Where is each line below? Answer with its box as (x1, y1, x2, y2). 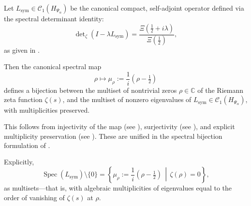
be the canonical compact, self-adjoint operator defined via (70, 3, 244, 13)
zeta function (4, 94, 43, 104)
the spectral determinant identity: (4, 14, 104, 23)
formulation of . (4, 140, 50, 150)
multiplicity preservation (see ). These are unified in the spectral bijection (4, 131, 222, 141)
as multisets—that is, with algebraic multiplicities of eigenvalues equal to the (4, 183, 232, 193)
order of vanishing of (4, 192, 65, 202)
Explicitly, (4, 156, 34, 166)
